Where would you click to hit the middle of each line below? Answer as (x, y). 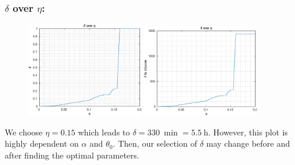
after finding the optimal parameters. (72, 155)
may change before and (248, 143)
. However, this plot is (248, 132)
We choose (24, 132)
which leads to (104, 132)
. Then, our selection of (155, 143)
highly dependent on (42, 143)
